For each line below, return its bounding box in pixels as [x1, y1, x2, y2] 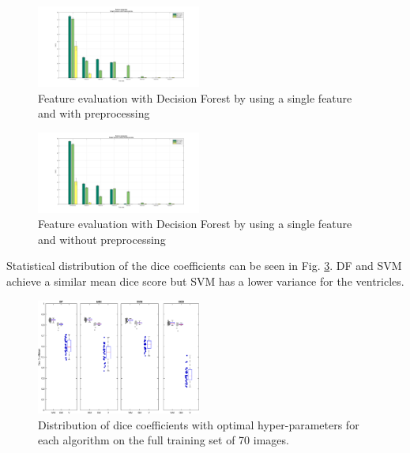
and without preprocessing [38, 230, 166, 247]
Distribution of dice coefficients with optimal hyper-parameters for [38, 416, 359, 432]
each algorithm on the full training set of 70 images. [38, 432, 289, 448]
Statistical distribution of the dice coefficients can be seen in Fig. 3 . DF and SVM [6, 257, 402, 274]
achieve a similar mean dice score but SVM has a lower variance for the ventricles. [6, 273, 404, 290]
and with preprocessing [38, 105, 150, 122]
